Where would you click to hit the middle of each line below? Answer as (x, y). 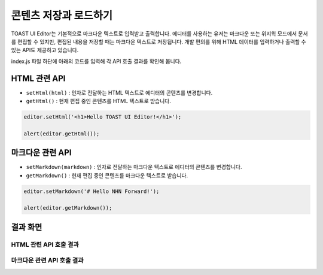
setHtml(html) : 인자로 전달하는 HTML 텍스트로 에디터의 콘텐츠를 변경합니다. (119, 92)
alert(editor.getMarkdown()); (68, 208)
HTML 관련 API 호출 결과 (45, 244)
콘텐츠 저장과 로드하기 (62, 16)
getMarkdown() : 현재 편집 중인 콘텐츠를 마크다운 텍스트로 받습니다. (107, 175)
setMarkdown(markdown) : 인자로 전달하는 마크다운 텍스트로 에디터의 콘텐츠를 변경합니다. (134, 167)
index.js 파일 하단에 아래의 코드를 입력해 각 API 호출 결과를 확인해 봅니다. (96, 61)
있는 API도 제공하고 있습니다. (45, 50)
